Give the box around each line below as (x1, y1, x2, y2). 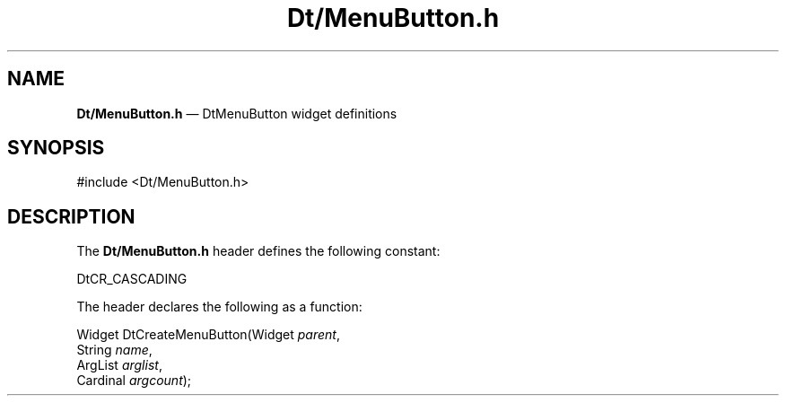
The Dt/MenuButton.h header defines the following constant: (76, 243, 441, 259)
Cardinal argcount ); (76, 372, 192, 389)
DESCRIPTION (7, 205, 135, 228)
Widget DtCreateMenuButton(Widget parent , (76, 327, 340, 343)
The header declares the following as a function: (76, 299, 362, 315)
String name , (76, 342, 153, 358)
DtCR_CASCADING (76, 271, 188, 287)
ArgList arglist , (76, 357, 162, 373)
